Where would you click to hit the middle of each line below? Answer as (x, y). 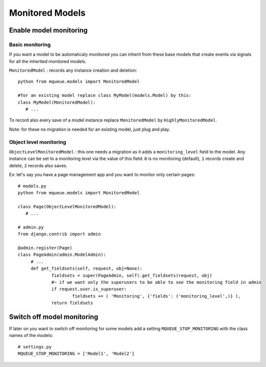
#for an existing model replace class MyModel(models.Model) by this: (105, 95)
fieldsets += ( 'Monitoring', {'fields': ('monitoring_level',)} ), (156, 296)
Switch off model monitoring (54, 317)
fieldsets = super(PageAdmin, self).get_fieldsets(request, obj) (132, 275)
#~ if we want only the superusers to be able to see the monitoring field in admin (156, 282)
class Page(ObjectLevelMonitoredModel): (67, 206)
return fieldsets (72, 303)
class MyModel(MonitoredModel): (57, 102)
